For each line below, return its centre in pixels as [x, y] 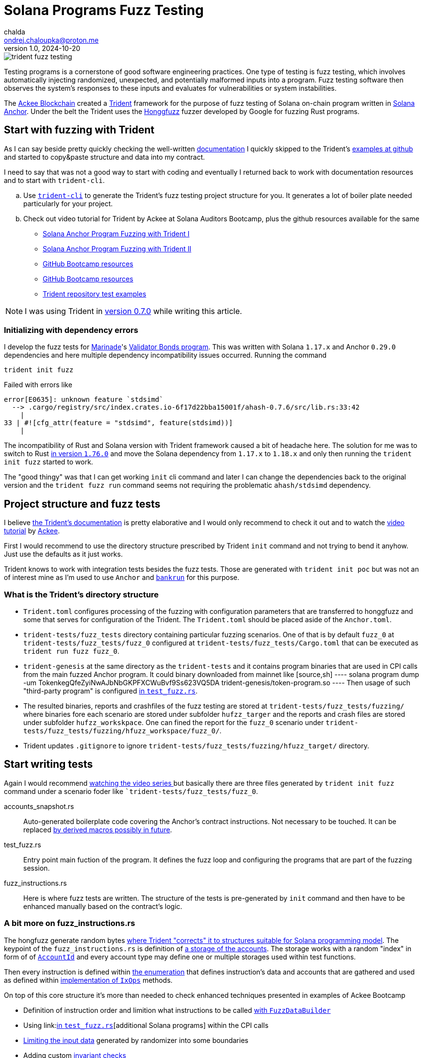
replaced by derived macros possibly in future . [98, 829]
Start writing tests [49, 764]
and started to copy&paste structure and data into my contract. [105, 157]
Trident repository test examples [95, 294]
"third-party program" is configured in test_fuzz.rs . [111, 691]
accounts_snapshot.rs [39, 806]
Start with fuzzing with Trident [79, 130]
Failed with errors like [38, 385]
